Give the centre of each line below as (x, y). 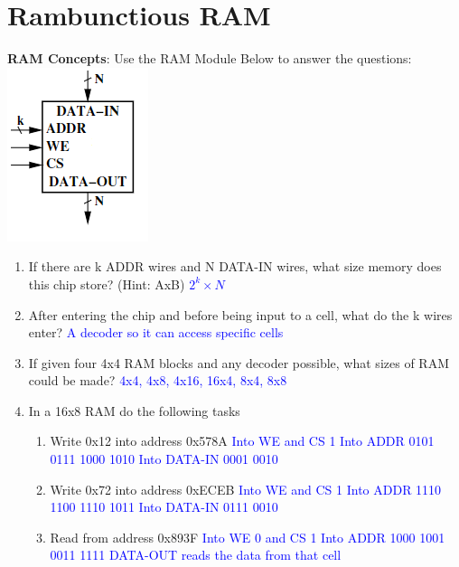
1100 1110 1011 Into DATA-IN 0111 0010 (164, 507)
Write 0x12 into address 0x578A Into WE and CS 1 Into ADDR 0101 (242, 441)
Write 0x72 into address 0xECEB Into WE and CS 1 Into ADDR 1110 (246, 489)
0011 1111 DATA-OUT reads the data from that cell (196, 555)
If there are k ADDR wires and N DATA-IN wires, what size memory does (235, 266)
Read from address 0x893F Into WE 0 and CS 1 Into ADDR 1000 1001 (248, 537)
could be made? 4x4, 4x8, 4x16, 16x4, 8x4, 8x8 (158, 380)
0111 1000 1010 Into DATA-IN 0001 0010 (164, 459)
